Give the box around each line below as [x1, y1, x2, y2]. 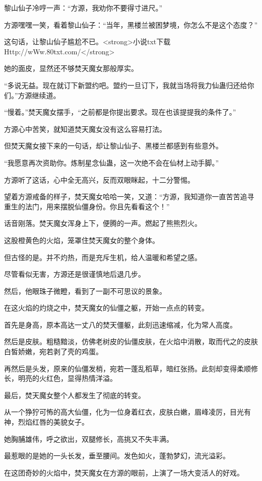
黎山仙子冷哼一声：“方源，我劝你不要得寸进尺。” [4, 3, 163, 13]
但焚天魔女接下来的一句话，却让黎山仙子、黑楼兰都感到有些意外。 [4, 140, 223, 151]
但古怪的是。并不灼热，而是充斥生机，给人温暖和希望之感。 [4, 252, 202, 262]
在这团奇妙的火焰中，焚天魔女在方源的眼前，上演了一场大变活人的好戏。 [4, 467, 244, 477]
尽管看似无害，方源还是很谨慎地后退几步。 [4, 269, 145, 279]
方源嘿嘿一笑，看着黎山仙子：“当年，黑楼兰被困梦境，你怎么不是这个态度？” [4, 19, 258, 30]
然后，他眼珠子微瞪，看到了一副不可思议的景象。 [4, 285, 166, 296]
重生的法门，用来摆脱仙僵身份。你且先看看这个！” [4, 201, 170, 211]
